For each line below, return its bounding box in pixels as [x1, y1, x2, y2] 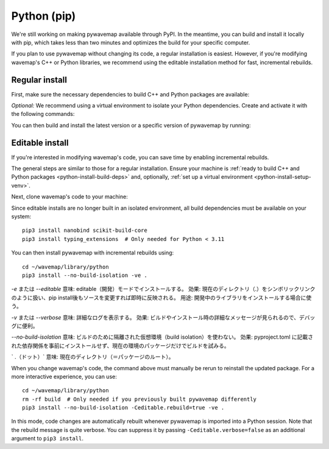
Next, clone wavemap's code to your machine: [11, 193, 128, 201]
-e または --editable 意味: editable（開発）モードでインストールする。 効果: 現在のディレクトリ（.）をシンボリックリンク [11, 286, 316, 293]
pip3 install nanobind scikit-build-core [22, 227, 147, 234]
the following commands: [11, 110, 75, 118]
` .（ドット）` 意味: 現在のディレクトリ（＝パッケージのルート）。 [11, 353, 174, 361]
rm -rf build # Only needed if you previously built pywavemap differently [22, 395, 257, 403]
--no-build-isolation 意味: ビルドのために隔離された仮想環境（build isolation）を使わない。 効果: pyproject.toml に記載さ [11, 333, 314, 341]
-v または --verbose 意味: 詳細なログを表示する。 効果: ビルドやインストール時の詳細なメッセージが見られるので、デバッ [11, 314, 316, 321]
